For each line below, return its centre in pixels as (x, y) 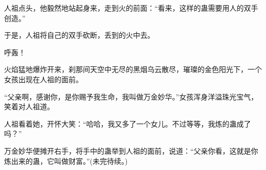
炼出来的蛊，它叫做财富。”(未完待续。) (66, 161)
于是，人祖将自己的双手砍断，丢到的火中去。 (79, 35)
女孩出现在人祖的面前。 (43, 79)
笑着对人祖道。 (29, 106)
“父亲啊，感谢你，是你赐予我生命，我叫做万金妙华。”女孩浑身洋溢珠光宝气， (131, 96)
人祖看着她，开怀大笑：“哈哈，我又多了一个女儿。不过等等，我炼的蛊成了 (128, 123)
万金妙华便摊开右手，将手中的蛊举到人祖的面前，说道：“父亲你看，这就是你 (131, 150)
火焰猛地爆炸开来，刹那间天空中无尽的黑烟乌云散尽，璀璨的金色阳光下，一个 (133, 69)
